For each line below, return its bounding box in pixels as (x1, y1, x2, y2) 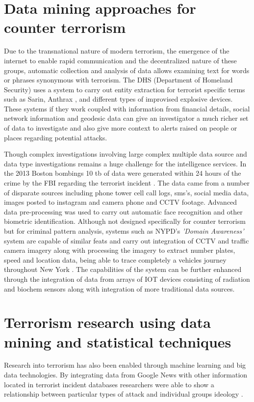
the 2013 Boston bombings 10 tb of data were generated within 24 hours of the (4, 168, 241, 178)
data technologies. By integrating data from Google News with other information (4, 370, 248, 380)
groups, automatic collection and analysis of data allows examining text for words (4, 65, 250, 75)
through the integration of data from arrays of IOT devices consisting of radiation (4, 273, 250, 284)
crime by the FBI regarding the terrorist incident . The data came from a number (4, 178, 250, 188)
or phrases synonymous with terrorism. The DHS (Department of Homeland (4, 75, 233, 85)
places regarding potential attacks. (4, 132, 107, 142)
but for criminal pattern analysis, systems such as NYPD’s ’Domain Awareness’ (4, 226, 244, 236)
